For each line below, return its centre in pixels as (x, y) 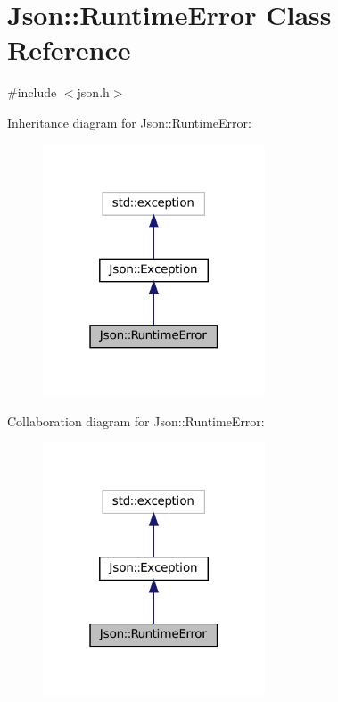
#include (32, 92)
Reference (69, 50)
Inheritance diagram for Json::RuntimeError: (129, 122)
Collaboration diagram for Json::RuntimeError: (136, 421)
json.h (93, 92)
